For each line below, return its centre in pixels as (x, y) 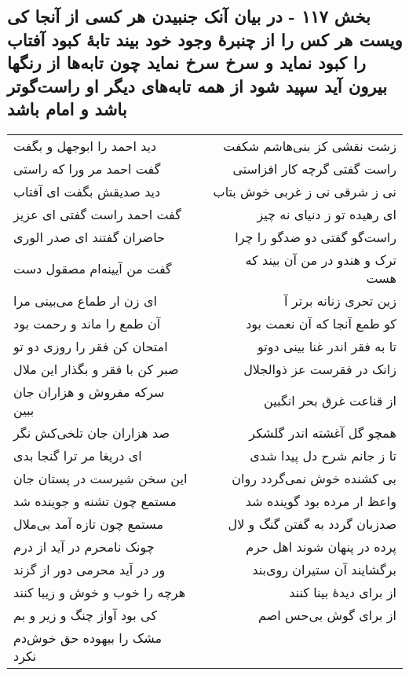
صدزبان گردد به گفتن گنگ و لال (312, 523)
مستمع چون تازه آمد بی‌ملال (89, 523)
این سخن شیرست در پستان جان (100, 478)
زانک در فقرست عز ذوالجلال (320, 369)
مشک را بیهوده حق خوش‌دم (88, 637)
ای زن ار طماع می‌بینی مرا (85, 300)
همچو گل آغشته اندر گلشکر (323, 432)
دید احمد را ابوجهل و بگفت (85, 145)
